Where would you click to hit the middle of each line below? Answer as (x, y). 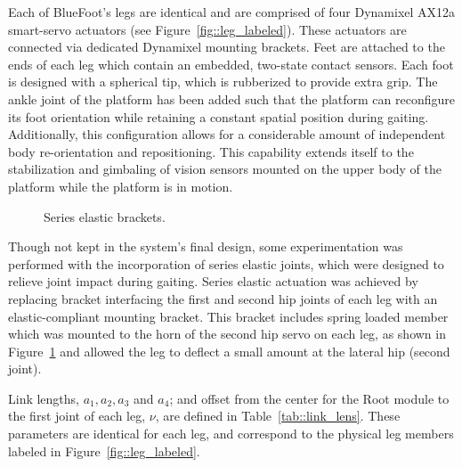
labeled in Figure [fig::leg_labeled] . (104, 451)
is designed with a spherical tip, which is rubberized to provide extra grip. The (223, 82)
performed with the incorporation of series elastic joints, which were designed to (226, 263)
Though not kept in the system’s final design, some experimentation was (206, 246)
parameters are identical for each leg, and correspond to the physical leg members (231, 434)
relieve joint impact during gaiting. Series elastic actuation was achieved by (213, 281)
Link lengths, (44, 398)
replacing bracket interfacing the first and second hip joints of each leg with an (223, 298)
